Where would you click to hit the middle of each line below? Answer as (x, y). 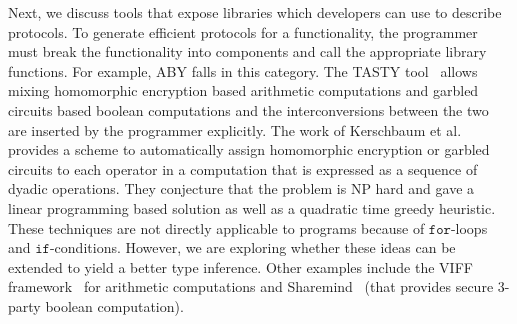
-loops (469, 227)
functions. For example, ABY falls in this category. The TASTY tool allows (243, 70)
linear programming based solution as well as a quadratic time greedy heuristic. (252, 207)
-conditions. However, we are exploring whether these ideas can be (252, 247)
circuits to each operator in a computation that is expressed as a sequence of (243, 168)
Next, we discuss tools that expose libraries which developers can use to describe (255, 12)
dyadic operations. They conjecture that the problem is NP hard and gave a (241, 188)
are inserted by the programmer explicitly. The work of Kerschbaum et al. (235, 129)
